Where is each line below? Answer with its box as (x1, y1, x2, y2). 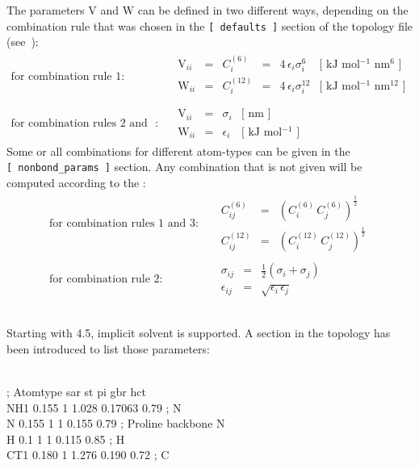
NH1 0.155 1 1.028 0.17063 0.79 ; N (6, 399, 182, 416)
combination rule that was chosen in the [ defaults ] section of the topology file (6, 17, 413, 34)
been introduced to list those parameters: (6, 340, 210, 357)
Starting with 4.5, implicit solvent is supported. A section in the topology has (6, 324, 391, 341)
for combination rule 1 (10, 70, 122, 82)
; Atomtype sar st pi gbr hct (6, 383, 146, 400)
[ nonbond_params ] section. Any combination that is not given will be (6, 158, 362, 175)
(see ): (6, 33, 39, 50)
